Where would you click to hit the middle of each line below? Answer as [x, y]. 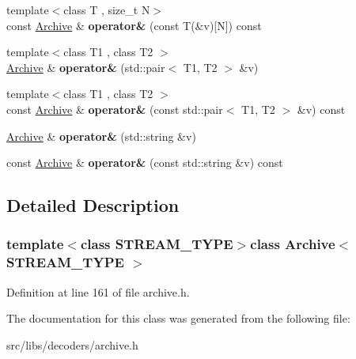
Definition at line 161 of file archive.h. [98, 291]
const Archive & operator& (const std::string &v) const [145, 162]
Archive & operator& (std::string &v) [101, 136]
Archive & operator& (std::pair [86, 67]
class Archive [293, 244]
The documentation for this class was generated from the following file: [178, 318]
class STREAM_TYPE [157, 244]
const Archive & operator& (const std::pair [115, 109]
